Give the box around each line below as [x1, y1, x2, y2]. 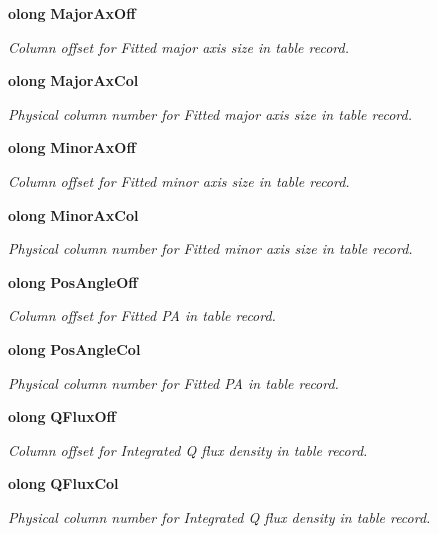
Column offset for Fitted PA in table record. [8, 305, 276, 326]
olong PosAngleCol [8, 338, 141, 359]
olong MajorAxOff [8, 3, 136, 23]
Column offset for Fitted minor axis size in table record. [8, 170, 350, 191]
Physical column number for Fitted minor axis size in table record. [8, 238, 413, 259]
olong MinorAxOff [8, 137, 136, 158]
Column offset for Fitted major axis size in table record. [8, 36, 349, 57]
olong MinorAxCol [8, 204, 139, 225]
